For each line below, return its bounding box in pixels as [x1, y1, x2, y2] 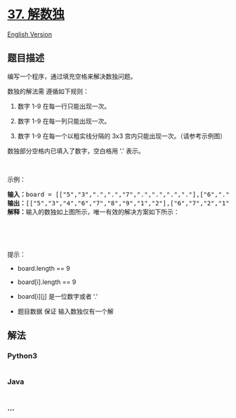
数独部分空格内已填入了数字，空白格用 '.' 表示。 [7, 147, 145, 155]
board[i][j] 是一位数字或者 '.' [17, 292, 98, 300]
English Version [7, 29, 53, 39]
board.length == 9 [17, 264, 70, 272]
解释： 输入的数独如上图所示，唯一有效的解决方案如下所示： [7, 208, 180, 216]
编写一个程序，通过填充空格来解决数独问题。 [7, 72, 137, 81]
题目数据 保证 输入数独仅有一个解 [17, 306, 114, 316]
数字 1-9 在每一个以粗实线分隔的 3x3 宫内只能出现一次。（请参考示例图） [17, 131, 227, 140]
